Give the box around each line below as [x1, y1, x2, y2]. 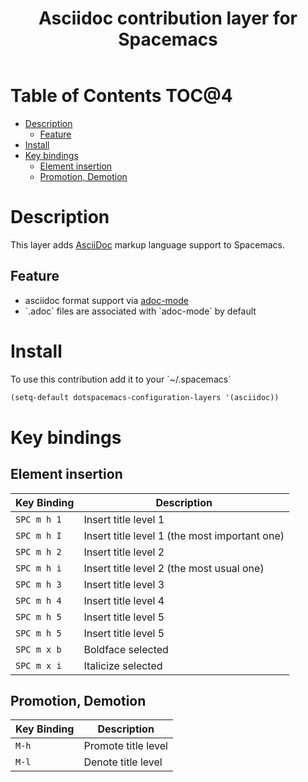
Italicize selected [83, 658, 163, 672]
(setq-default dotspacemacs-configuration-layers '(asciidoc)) [10, 392, 280, 402]
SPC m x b [15, 643, 62, 655]
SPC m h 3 [15, 578, 62, 590]
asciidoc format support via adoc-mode [24, 294, 189, 306]
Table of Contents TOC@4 [10, 85, 233, 107]
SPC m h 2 [15, 546, 62, 557]
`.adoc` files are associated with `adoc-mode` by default [24, 305, 257, 317]
